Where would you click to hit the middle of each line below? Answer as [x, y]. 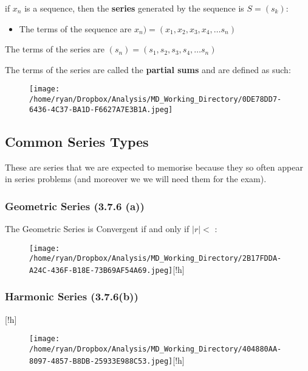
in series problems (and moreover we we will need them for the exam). [136, 179]
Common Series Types [77, 141]
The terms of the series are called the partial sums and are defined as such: [148, 69]
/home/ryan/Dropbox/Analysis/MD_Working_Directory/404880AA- [156, 349]
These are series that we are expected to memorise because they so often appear [154, 167]
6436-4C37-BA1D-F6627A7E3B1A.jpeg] [101, 109]
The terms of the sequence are [75, 28]
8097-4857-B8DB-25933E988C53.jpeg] [101, 361]
